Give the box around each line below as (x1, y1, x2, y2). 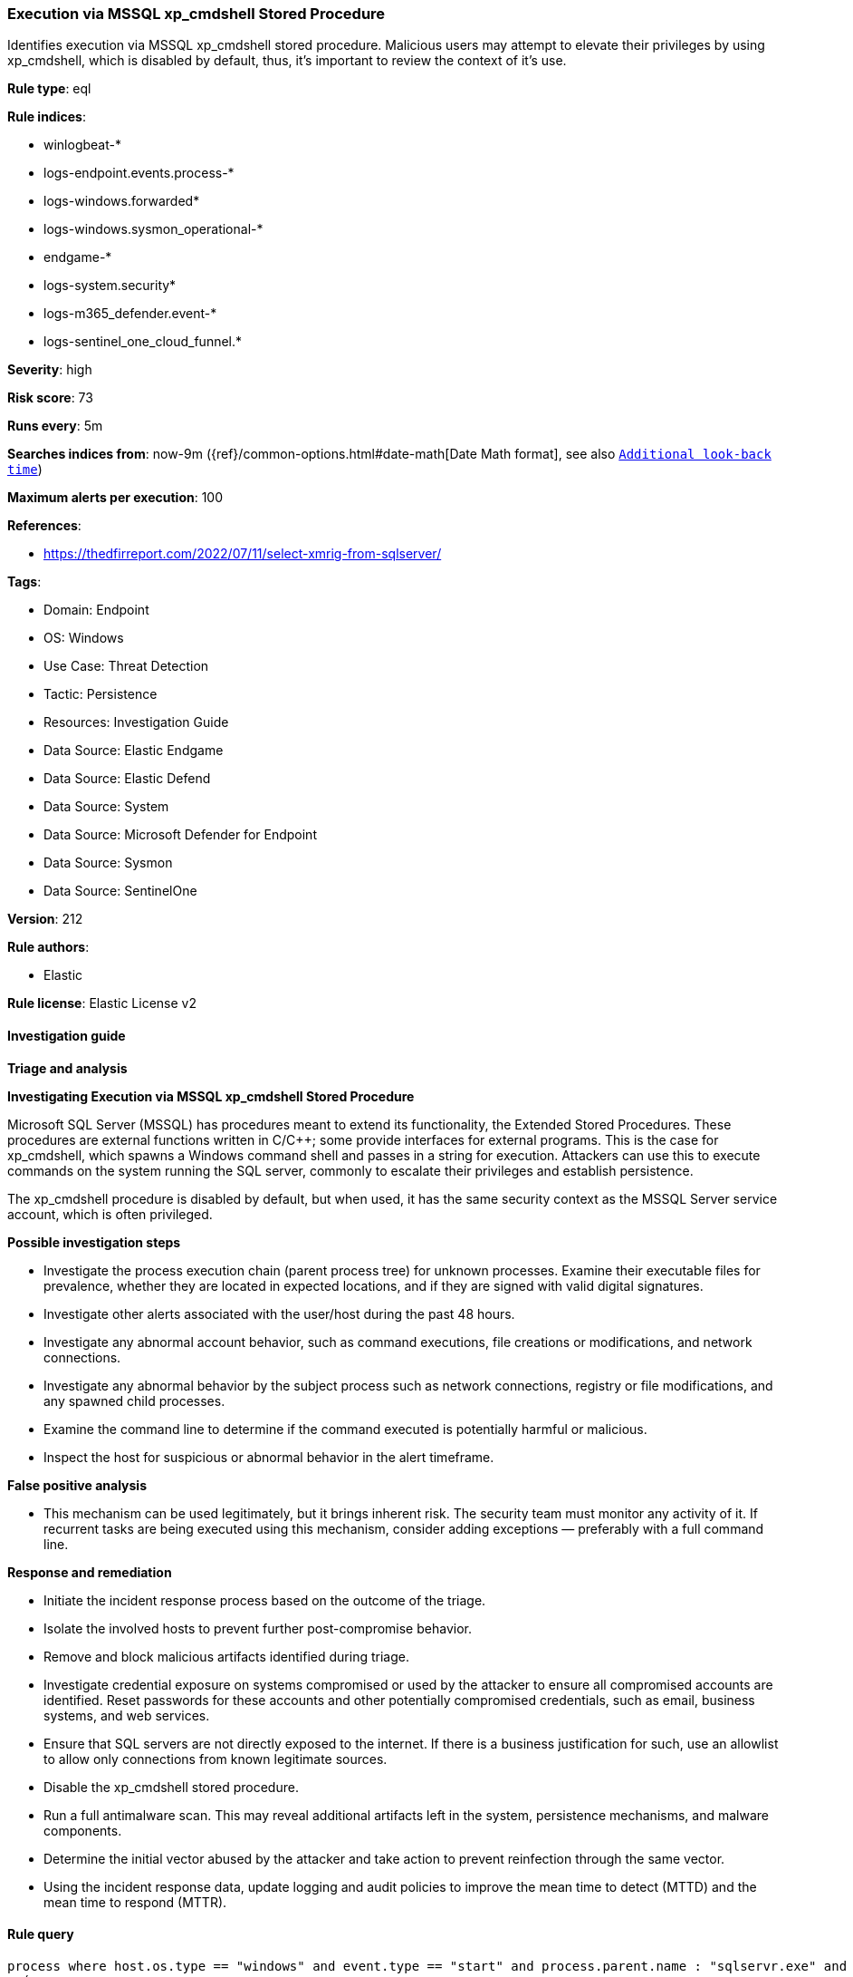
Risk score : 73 (7, 390, 93, 406)
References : (7, 518, 81, 534)
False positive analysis (7, 1477, 147, 1493)
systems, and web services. (43, 1707, 210, 1723)
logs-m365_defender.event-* (43, 305, 217, 322)
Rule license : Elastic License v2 (7, 995, 196, 1012)
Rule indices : (7, 109, 86, 125)
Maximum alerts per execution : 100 (7, 489, 224, 506)
